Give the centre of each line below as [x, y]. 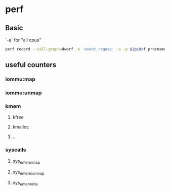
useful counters [31, 65]
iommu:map [20, 79]
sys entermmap [26, 161]
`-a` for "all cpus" [23, 40]
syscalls [16, 150]
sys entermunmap [28, 172]
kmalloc [21, 127]
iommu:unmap [24, 93]
